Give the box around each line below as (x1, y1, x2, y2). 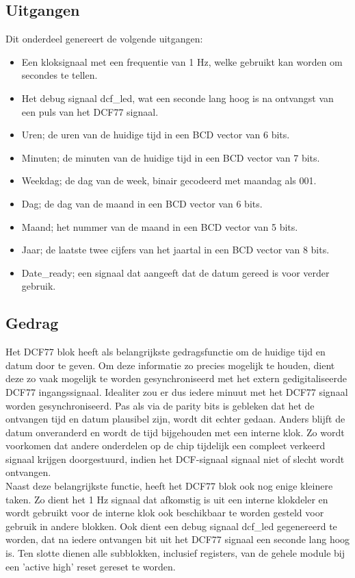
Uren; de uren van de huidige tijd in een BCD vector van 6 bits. (21, 127, 290, 142)
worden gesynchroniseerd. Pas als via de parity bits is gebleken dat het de (5, 398, 315, 412)
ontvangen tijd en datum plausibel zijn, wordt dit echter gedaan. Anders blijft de (5, 412, 345, 426)
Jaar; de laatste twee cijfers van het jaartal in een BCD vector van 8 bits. (21, 242, 330, 257)
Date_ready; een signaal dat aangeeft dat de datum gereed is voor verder (21, 265, 330, 279)
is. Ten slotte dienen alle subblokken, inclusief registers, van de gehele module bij (5, 546, 345, 560)
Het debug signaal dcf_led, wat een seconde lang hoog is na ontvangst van (21, 90, 334, 105)
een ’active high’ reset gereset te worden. (5, 559, 176, 573)
